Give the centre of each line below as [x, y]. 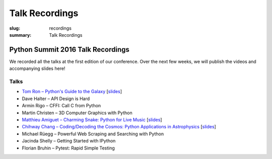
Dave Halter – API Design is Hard [56, 99]
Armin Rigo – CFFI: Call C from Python [61, 106]
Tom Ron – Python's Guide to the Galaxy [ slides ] [72, 92]
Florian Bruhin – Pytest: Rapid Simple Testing [69, 148]
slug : [15, 28]
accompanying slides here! [37, 68]
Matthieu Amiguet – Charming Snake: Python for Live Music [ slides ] [92, 120]
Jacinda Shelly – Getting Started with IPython [69, 141]
